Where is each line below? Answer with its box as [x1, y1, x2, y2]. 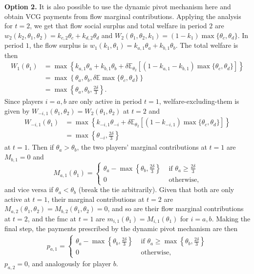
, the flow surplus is [29, 40, 88, 50]
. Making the [212, 213, 251, 223]
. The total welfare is [175, 40, 238, 50]
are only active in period [68, 96, 142, 106]
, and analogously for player [27, 258, 111, 269]
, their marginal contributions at [47, 194, 145, 204]
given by [4, 105, 30, 116]
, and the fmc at [27, 213, 76, 223]
